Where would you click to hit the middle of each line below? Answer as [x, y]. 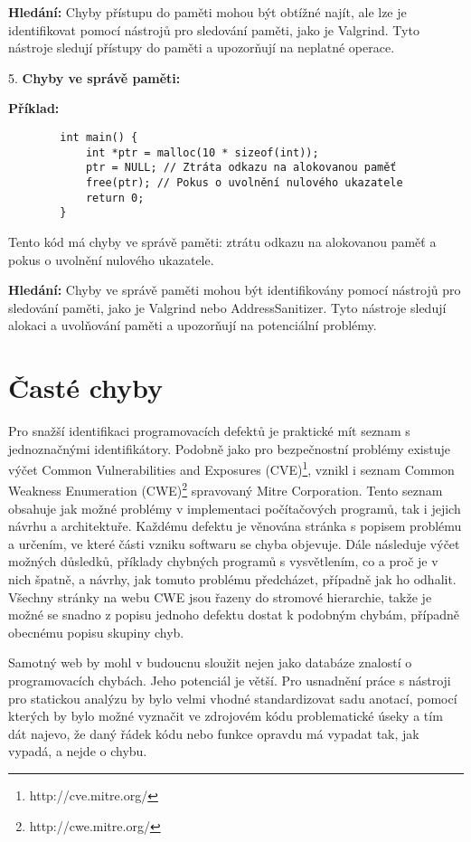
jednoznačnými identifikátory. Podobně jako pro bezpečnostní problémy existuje [229, 448]
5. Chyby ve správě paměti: [94, 77]
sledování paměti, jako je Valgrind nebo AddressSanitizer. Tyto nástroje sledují [227, 307]
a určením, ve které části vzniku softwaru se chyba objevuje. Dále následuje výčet [234, 543]
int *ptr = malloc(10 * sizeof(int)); [202, 152]
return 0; [115, 198]
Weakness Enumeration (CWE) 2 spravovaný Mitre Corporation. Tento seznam [226, 489]
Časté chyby [86, 388]
